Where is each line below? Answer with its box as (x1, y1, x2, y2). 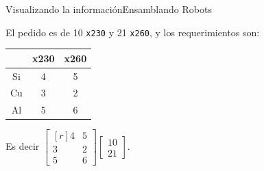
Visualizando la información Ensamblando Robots (5, 2, 212, 16)
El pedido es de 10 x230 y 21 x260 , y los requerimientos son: (5, 25, 260, 39)
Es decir (5, 139, 40, 153)
